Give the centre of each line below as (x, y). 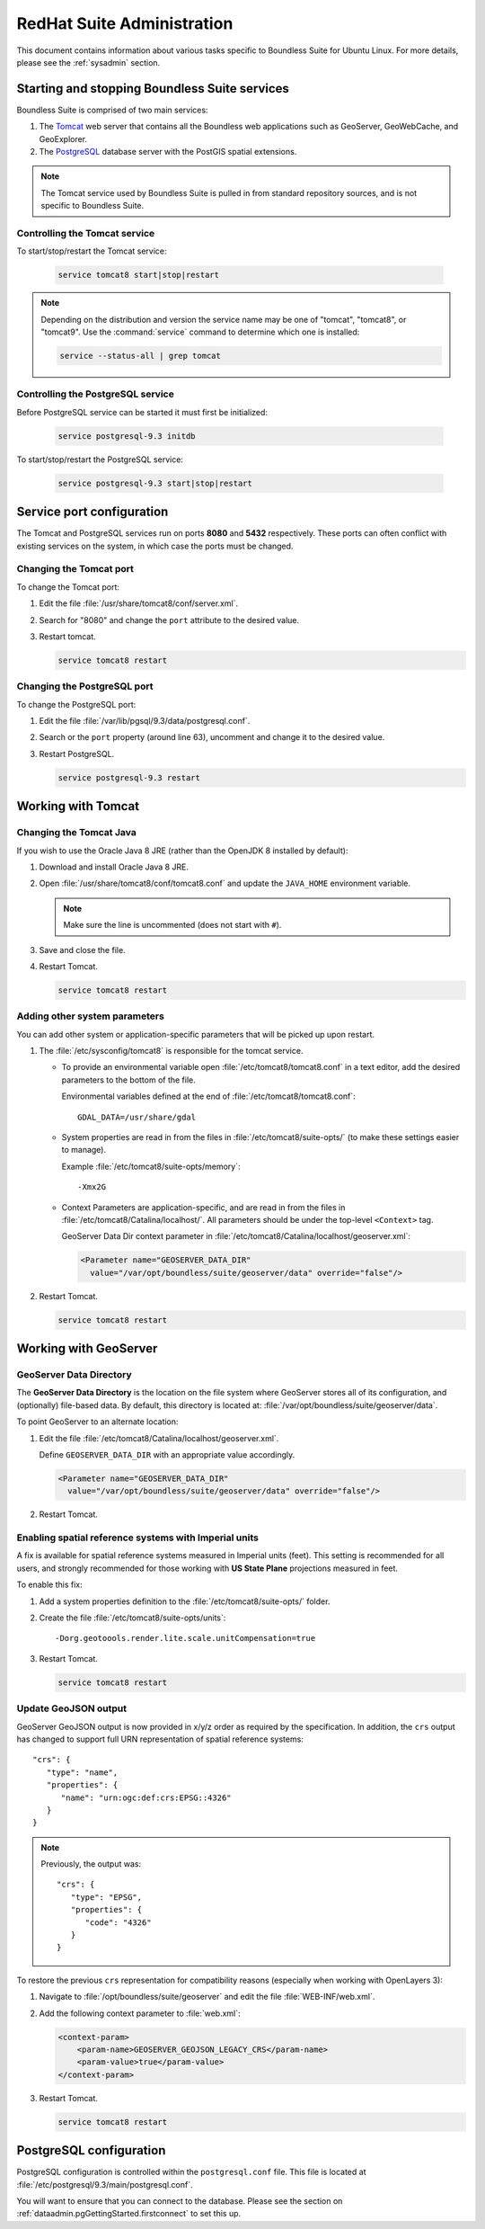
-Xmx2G (92, 1187)
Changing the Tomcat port (75, 569)
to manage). (84, 1150)
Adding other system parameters (91, 1016)
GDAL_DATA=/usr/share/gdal (137, 1117)
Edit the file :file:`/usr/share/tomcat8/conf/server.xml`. (138, 603)
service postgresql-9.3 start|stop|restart (155, 483)
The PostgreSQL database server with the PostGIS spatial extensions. (168, 152)
